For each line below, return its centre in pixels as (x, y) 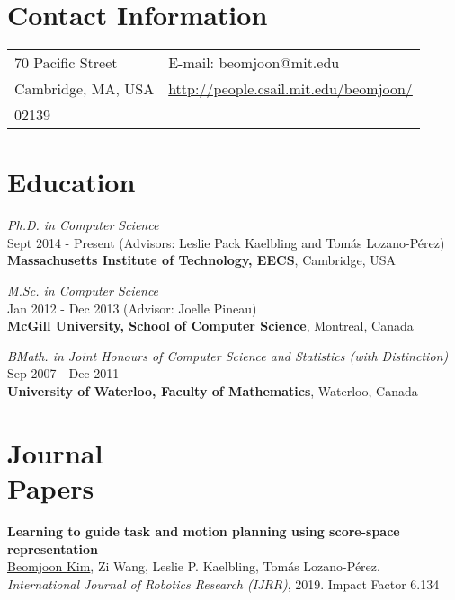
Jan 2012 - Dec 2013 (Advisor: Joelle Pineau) (132, 308)
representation (53, 548)
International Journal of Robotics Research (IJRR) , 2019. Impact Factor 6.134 (223, 583)
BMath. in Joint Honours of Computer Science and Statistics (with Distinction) (228, 355)
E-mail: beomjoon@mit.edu (254, 63)
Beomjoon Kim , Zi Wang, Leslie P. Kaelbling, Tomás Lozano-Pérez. (194, 566)
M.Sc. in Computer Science (83, 291)
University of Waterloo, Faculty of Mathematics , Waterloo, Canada (213, 391)
